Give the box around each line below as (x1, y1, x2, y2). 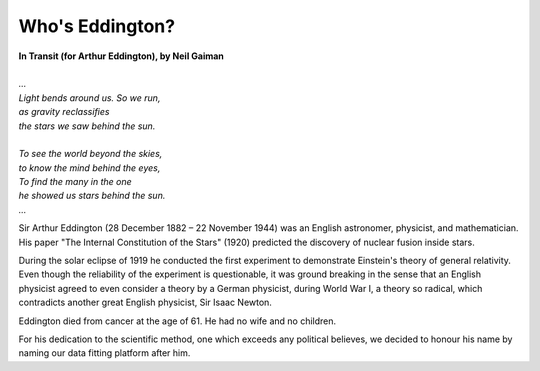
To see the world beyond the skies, (18, 148, 163, 160)
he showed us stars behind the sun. (18, 190, 166, 202)
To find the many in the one (18, 176, 132, 188)
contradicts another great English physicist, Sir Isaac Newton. (18, 296, 272, 309)
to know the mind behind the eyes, (18, 161, 161, 174)
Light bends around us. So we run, (18, 91, 161, 104)
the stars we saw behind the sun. (18, 120, 156, 132)
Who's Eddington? (18, 15, 175, 37)
